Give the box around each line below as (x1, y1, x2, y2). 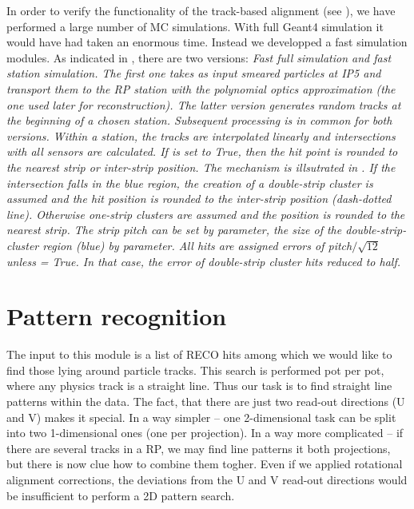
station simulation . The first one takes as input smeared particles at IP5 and (6, 65, 381, 82)
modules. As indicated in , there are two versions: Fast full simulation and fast (6, 49, 392, 66)
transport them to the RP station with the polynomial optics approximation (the (6, 80, 396, 97)
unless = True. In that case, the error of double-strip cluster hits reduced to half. (6, 253, 401, 269)
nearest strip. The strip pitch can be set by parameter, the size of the (6, 221, 342, 238)
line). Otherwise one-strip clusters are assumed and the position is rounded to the (6, 205, 405, 222)
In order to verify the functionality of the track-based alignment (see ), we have (6, 2, 396, 18)
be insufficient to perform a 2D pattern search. (6, 487, 235, 503)
